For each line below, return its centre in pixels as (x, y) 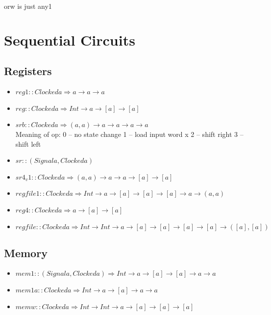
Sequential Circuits (70, 39)
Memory (26, 252)
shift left (28, 144)
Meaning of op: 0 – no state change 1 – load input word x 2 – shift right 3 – (129, 134)
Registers (28, 71)
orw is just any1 (28, 6)
